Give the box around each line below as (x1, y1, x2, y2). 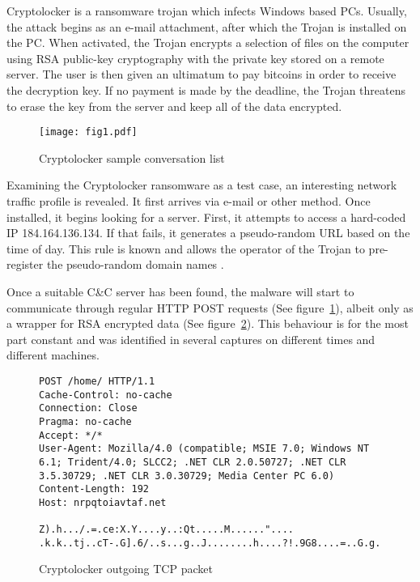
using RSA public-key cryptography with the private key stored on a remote (6, 49, 384, 66)
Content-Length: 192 (39, 483, 150, 495)
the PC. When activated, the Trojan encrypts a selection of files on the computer (6, 34, 409, 51)
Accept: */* (39, 429, 103, 441)
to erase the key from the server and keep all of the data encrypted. (6, 97, 342, 114)
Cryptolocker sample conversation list (39, 149, 225, 166)
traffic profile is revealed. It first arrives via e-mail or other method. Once (6, 193, 371, 209)
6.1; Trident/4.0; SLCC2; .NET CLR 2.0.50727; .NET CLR (39, 456, 346, 468)
